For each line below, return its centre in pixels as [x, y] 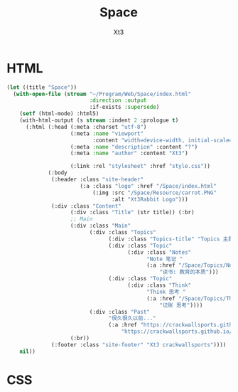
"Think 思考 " [166, 292]
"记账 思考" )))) [181, 305]
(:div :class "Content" [86, 206]
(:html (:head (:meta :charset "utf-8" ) [86, 127]
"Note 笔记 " [165, 259]
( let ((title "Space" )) [42, 87]
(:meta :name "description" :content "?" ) [134, 147]
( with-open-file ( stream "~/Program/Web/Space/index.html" [102, 94]
